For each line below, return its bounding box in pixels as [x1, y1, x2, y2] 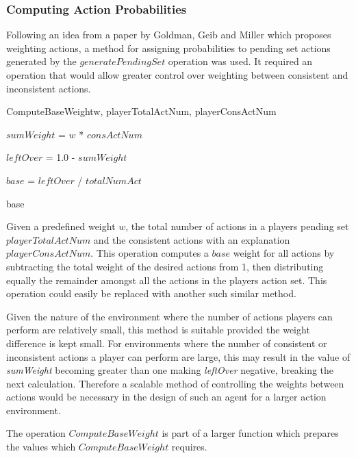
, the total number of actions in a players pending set [125, 219, 349, 233]
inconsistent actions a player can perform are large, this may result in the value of [6, 349, 351, 364]
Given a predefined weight [6, 219, 116, 233]
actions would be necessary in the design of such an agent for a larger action [6, 390, 327, 404]
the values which [6, 440, 76, 454]
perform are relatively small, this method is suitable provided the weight [6, 322, 310, 337]
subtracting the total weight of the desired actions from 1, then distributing [6, 259, 324, 273]
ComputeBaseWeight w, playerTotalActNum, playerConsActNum [6, 104, 277, 118]
